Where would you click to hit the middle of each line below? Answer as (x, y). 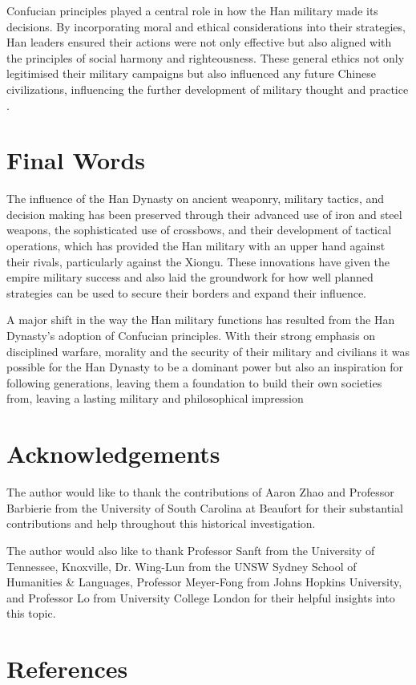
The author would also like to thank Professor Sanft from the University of (191, 550)
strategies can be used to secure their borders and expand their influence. (187, 292)
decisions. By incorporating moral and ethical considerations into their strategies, (206, 26)
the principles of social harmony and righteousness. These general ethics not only (206, 57)
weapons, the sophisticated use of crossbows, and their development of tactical (199, 230)
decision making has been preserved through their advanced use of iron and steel (204, 214)
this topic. (31, 613)
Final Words (76, 160)
